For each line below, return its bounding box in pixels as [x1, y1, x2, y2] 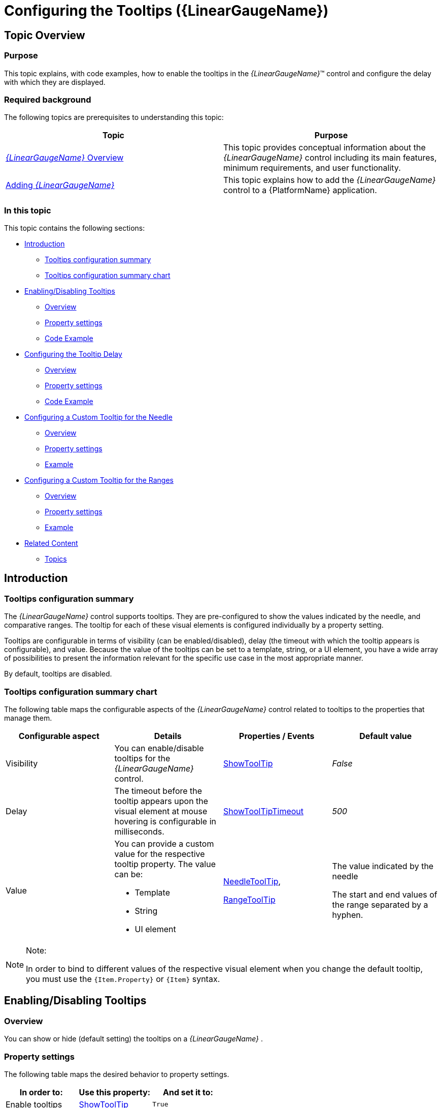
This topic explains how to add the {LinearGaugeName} [223, 175, 436, 186]
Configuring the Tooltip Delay [24, 350, 122, 359]
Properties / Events [239, 731, 315, 742]
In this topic [4, 205, 51, 216]
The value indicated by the [332, 861, 434, 872]
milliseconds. [114, 826, 164, 837]
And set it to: [163, 1087, 213, 1097]
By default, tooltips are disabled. [4, 669, 112, 679]
